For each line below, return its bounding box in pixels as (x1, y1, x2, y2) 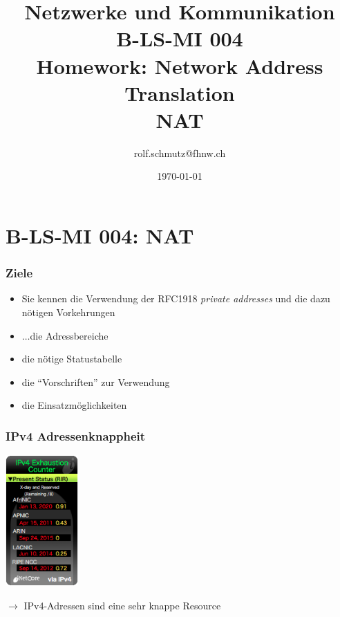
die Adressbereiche (30, 328, 108, 342)
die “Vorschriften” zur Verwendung (21, 374, 170, 389)
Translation (124, 78, 235, 107)
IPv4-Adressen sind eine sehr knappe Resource (23, 598, 221, 612)
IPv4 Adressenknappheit (6, 427, 146, 444)
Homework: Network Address (36, 51, 323, 80)
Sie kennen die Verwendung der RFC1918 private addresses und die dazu (21, 291, 330, 306)
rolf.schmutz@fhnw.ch (133, 145, 226, 160)
